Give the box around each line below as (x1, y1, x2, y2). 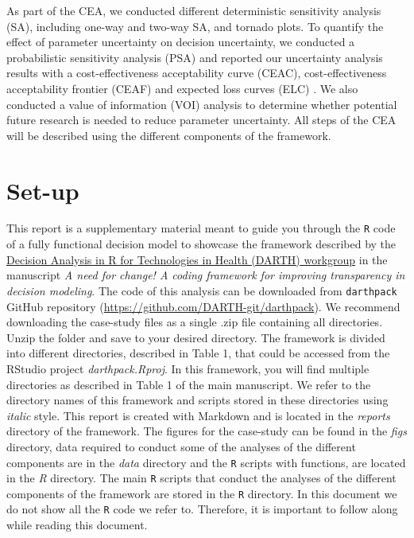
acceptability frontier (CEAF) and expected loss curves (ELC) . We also (6, 80, 358, 96)
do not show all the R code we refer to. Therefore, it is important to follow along (6, 501, 398, 517)
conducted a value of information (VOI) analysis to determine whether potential (6, 96, 397, 112)
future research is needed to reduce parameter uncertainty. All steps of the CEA (6, 111, 397, 128)
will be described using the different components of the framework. (6, 127, 331, 143)
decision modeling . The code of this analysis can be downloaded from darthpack (6, 282, 397, 298)
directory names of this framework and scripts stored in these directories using (6, 392, 389, 408)
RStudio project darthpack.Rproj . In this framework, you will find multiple (6, 360, 370, 376)
